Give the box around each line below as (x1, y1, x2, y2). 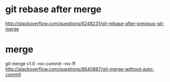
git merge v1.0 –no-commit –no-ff (5, 60, 76, 67)
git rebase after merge (5, 4, 102, 15)
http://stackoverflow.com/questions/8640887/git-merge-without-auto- (5, 66, 155, 72)
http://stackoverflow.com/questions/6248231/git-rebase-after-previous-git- (5, 20, 165, 26)
